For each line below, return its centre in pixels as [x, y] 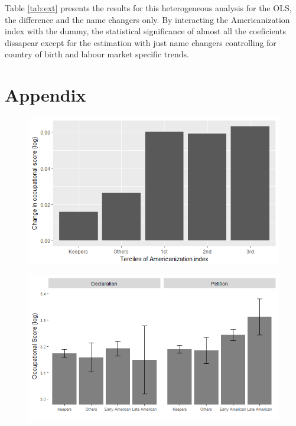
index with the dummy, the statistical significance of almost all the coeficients [145, 31]
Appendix [45, 95]
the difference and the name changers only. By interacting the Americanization [147, 19]
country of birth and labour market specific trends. [97, 54]
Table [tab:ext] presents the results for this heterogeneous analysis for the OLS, [148, 8]
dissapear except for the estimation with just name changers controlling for [141, 42]
